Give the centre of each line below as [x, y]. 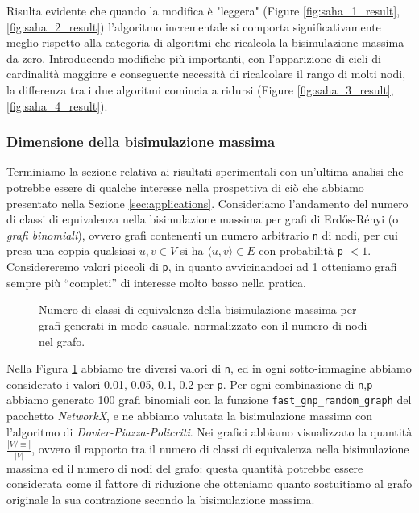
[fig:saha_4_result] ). [57, 105]
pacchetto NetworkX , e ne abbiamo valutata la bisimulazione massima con [190, 416]
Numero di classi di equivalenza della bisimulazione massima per [198, 309]
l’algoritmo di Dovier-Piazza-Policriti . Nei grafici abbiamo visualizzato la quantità [209, 431]
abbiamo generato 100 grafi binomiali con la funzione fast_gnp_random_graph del [209, 400]
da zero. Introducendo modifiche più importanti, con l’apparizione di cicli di [194, 58]
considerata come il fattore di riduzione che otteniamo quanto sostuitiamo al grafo [209, 484]
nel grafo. [62, 341]
